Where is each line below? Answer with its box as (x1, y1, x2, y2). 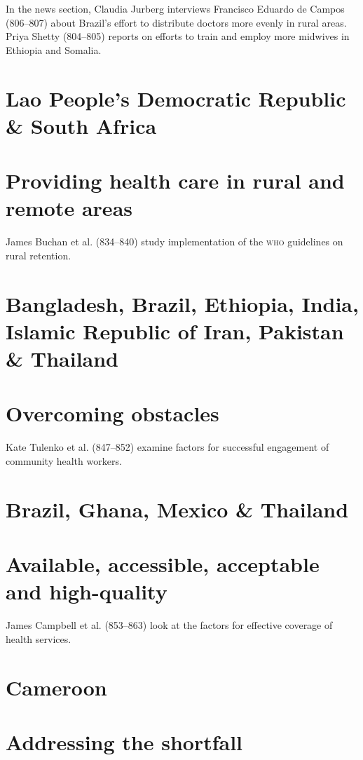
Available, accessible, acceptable (6, 550, 320, 578)
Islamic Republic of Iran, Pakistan (6, 316, 344, 345)
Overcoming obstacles (6, 399, 219, 428)
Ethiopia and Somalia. (6, 42, 102, 57)
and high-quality (6, 577, 167, 606)
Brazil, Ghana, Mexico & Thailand (6, 494, 349, 523)
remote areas (6, 194, 132, 222)
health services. (6, 631, 71, 646)
